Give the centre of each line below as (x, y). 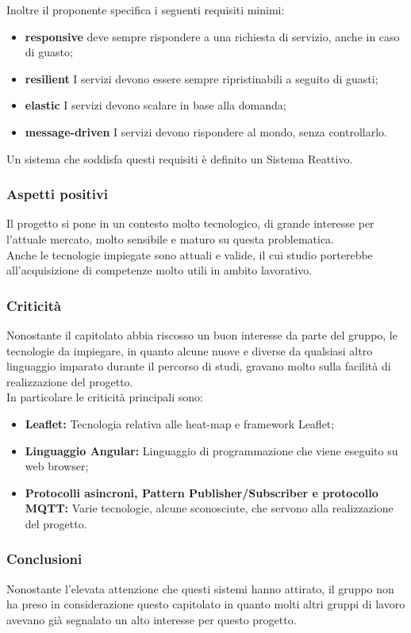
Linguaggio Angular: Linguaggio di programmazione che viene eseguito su (211, 450)
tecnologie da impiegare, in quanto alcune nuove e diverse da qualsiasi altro (190, 350)
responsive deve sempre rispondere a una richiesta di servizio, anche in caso (212, 36)
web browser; (57, 466)
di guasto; (49, 52)
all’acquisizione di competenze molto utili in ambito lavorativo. (159, 270)
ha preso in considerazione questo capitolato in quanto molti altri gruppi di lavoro (206, 604)
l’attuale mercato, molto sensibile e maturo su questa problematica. (171, 238)
